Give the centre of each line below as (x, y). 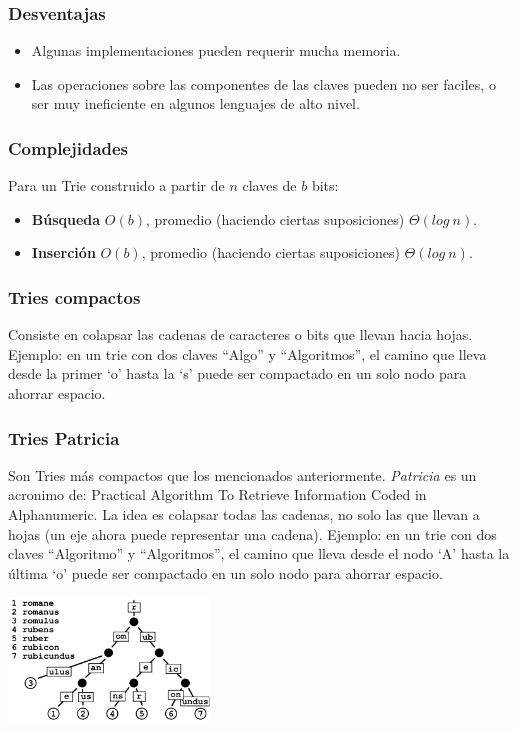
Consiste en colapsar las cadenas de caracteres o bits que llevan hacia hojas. (240, 334)
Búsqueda (66, 218)
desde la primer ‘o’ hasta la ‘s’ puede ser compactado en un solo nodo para (237, 373)
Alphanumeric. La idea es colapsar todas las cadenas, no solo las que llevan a (244, 514)
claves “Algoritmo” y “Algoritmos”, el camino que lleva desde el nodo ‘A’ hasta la (259, 553)
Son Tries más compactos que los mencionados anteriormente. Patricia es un (242, 474)
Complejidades (68, 147)
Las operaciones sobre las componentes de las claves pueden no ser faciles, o (263, 83)
